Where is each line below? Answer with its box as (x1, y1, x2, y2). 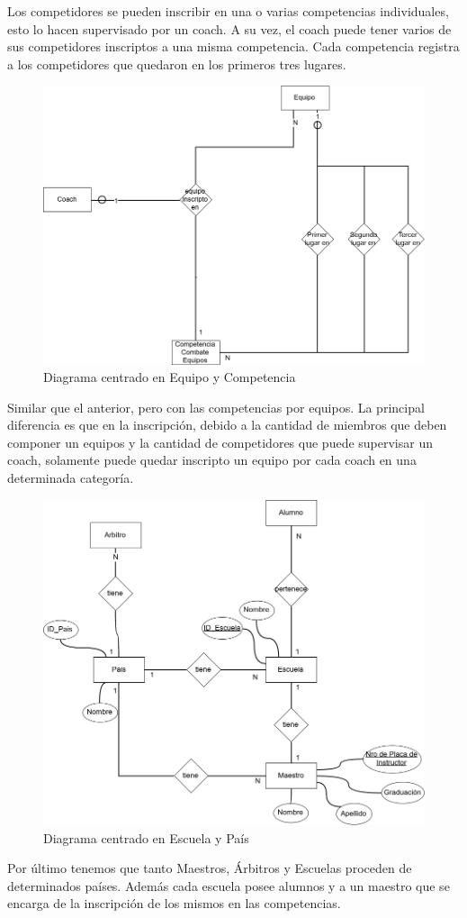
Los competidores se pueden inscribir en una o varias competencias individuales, (7, 2, 449, 20)
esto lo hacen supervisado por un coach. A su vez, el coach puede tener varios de (7, 19, 452, 38)
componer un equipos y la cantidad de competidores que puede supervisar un (7, 432, 433, 451)
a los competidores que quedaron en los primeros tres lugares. (7, 54, 346, 73)
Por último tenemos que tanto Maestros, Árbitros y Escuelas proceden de (7, 859, 412, 877)
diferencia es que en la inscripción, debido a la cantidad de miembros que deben (7, 415, 447, 434)
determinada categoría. (7, 468, 134, 487)
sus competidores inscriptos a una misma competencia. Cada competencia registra (7, 37, 460, 56)
